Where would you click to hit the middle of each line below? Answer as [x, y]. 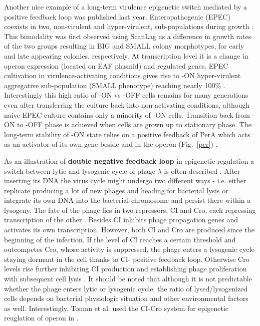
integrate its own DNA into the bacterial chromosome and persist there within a [127, 200]
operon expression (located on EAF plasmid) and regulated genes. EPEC [116, 65]
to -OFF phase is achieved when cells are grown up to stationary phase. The [134, 124]
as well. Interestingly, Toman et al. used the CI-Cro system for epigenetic [116, 308]
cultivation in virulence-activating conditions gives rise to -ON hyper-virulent [122, 75]
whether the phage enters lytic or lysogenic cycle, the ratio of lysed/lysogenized [126, 288]
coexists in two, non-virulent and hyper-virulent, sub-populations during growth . [129, 26]
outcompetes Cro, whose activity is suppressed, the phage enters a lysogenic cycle [129, 249]
